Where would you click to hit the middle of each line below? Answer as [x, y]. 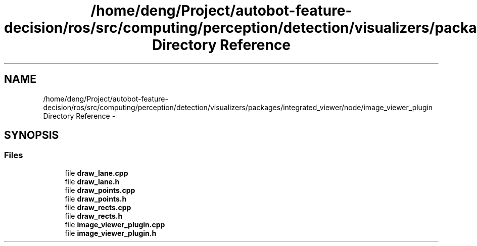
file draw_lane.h [92, 181]
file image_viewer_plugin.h [111, 233]
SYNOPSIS [32, 135]
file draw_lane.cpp [97, 173]
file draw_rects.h [94, 216]
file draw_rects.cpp [98, 207]
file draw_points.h [96, 199]
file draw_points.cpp [100, 190]
